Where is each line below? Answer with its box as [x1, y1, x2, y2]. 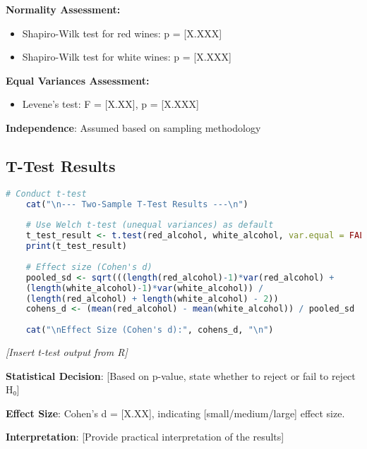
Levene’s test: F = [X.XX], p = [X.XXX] [22, 97, 199, 111]
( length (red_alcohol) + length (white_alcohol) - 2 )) [25, 293, 279, 304]
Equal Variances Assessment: [6, 73, 150, 87]
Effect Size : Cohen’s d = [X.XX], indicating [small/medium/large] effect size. [6, 405, 345, 420]
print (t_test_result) [25, 241, 127, 252]
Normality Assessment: [6, 2, 121, 16]
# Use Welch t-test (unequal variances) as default [25, 220, 274, 230]
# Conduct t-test [6, 188, 87, 199]
